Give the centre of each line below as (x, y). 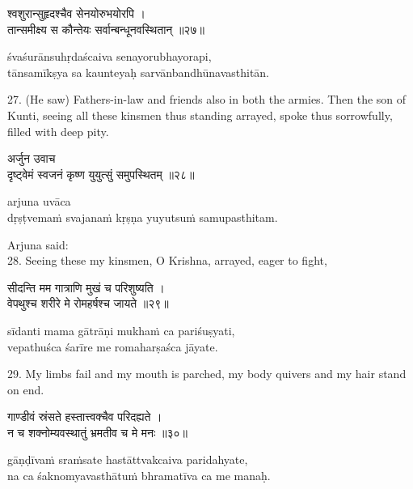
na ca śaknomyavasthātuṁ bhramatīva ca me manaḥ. (139, 476)
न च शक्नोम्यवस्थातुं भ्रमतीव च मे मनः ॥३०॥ (98, 432)
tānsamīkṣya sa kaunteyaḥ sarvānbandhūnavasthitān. (139, 72)
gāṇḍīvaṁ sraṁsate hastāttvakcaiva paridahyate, (128, 459)
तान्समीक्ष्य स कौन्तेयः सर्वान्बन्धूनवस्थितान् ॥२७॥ (106, 29)
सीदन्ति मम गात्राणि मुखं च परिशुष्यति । (86, 287)
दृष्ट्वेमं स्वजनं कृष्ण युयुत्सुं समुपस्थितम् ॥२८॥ (101, 174)
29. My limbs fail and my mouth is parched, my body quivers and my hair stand (207, 374)
